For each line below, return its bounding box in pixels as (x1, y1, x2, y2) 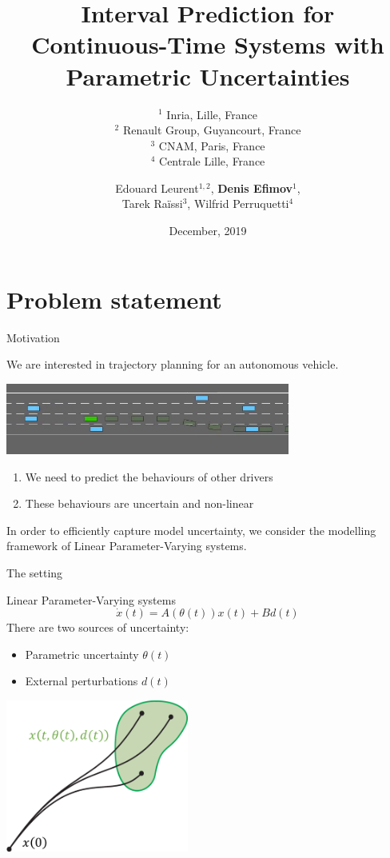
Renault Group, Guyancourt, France (122, 122, 301, 138)
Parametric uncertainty (25, 645, 139, 662)
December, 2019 (169, 222, 247, 239)
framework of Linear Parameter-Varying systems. (6, 537, 247, 554)
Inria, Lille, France (166, 106, 257, 122)
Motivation (6, 329, 60, 345)
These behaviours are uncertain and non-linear (25, 495, 254, 512)
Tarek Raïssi (121, 195, 183, 212)
